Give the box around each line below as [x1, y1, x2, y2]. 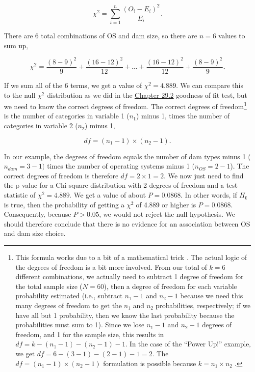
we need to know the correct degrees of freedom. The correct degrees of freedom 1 [4, 100, 247, 111]
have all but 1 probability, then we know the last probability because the [15, 310, 234, 320]
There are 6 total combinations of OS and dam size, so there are [4, 30, 197, 41]
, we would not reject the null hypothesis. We [99, 209, 235, 219]
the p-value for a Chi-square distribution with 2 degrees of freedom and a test [4, 180, 238, 190]
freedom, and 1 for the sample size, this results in [15, 329, 164, 339]
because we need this [180, 290, 243, 301]
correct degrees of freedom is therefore [4, 170, 119, 180]
